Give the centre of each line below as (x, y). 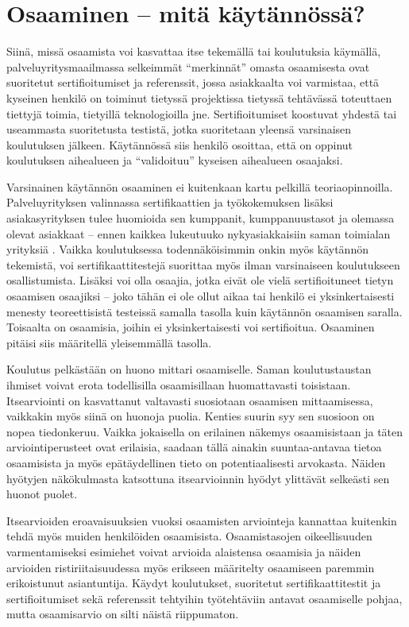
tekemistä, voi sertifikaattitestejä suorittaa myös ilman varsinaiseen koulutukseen (203, 264)
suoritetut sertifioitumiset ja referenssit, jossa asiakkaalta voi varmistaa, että (193, 82)
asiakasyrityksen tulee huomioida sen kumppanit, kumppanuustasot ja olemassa (201, 218)
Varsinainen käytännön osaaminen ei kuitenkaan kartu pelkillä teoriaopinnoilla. (200, 186)
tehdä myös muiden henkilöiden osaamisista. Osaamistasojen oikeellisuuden (189, 536)
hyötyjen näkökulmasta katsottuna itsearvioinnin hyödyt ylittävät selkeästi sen (198, 478)
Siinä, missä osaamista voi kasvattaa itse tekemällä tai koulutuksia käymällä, (194, 51)
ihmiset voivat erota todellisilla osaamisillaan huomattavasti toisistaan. (179, 385)
